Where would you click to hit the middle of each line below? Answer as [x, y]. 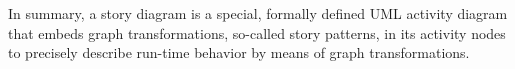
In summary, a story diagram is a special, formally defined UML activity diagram [258, 13]
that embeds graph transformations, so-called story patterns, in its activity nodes [257, 32]
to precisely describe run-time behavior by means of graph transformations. [239, 52]
